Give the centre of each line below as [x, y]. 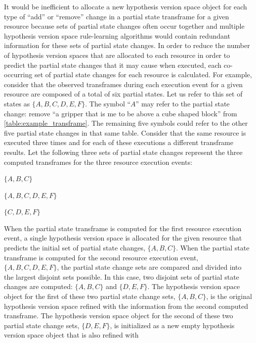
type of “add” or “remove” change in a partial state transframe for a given [117, 16]
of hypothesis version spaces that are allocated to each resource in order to [117, 55]
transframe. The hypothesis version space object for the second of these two [119, 316]
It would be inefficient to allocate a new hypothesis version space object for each [126, 6]
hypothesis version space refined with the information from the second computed [126, 306]
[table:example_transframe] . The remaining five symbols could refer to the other [126, 123]
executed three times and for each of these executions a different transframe [119, 142]
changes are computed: [38, 286]
